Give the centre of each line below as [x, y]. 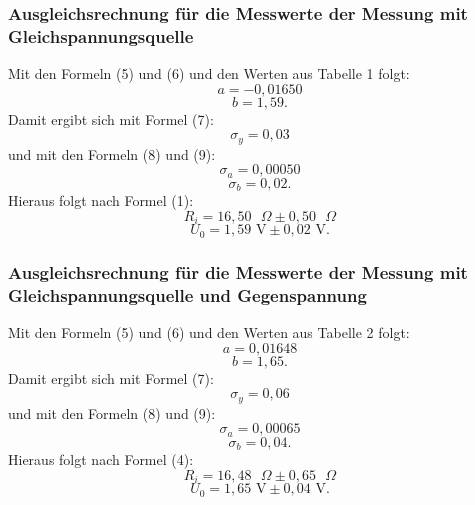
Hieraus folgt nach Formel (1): [101, 200]
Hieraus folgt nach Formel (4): [101, 459]
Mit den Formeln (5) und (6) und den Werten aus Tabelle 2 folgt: [209, 331]
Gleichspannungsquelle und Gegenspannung [187, 294]
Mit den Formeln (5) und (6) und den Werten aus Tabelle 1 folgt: [209, 73]
